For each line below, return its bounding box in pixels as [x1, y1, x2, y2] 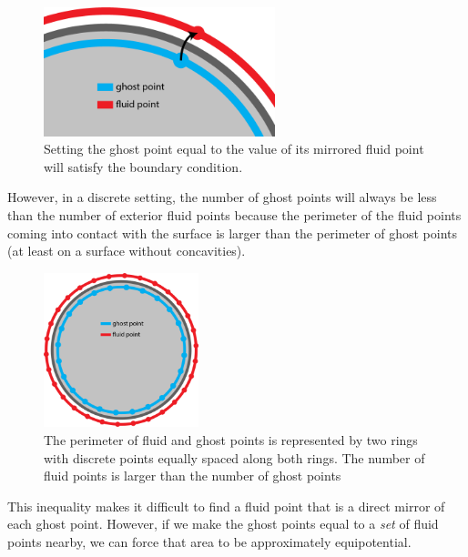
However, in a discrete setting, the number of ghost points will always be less [7, 187, 437, 207]
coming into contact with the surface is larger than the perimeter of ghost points [7, 223, 457, 242]
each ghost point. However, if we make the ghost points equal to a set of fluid [7, 514, 439, 533]
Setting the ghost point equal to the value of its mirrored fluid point [44, 139, 424, 158]
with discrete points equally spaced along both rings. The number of [44, 448, 425, 467]
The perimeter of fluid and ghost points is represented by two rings [44, 430, 418, 450]
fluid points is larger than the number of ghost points [44, 466, 341, 485]
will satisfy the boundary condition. [44, 157, 243, 176]
